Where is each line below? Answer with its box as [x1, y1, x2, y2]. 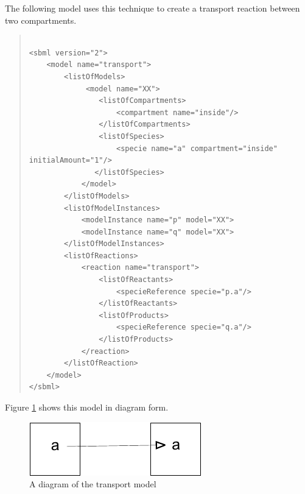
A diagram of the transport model [29, 478, 156, 490]
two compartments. [5, 13, 77, 26]
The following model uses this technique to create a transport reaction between [5, 2, 300, 14]
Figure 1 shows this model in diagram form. [5, 401, 169, 413]
